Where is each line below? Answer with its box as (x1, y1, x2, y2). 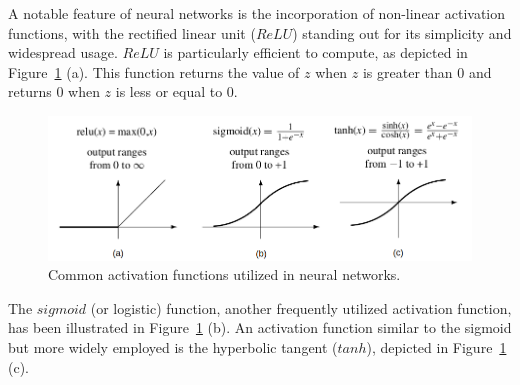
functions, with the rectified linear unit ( (8, 22, 256, 43)
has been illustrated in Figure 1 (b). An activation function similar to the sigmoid (8, 317, 512, 338)
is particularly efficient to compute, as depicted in (163, 42, 468, 63)
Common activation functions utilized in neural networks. (48, 264, 401, 285)
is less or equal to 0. (115, 81, 238, 102)
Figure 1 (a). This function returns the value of (8, 61, 300, 82)
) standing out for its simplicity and (292, 22, 512, 43)
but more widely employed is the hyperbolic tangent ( (8, 336, 338, 357)
